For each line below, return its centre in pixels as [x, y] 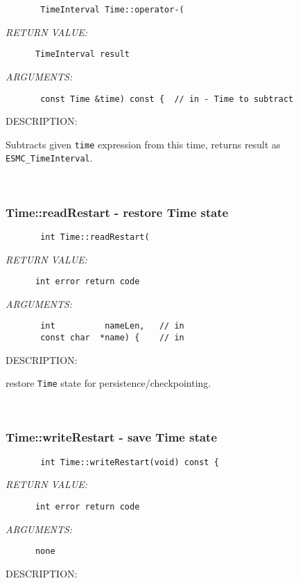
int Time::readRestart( [95, 237]
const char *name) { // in [112, 338]
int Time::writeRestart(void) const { [130, 462]
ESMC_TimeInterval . [49, 158]
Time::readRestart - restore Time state [117, 212]
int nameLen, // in [112, 326]
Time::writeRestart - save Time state [112, 437]
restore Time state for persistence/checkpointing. [108, 383]
